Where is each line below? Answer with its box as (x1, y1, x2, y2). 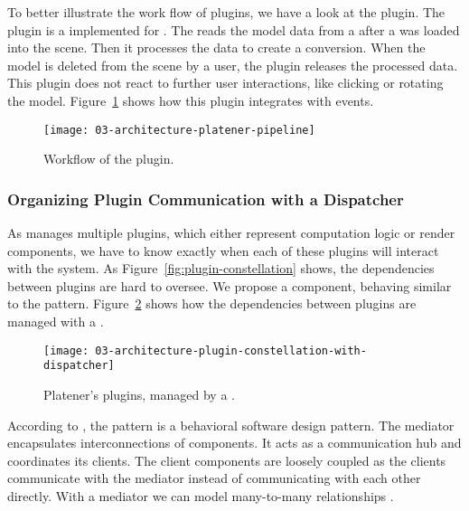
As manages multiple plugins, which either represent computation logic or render (7, 223, 455, 242)
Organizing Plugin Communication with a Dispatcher (7, 187, 404, 210)
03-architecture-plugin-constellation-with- (95, 344, 367, 357)
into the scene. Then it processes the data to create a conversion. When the (7, 38, 426, 57)
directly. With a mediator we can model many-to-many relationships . (7, 486, 394, 505)
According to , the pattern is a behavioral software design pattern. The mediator (7, 415, 455, 434)
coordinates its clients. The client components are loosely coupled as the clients (7, 450, 446, 469)
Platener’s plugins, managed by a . (43, 384, 235, 403)
